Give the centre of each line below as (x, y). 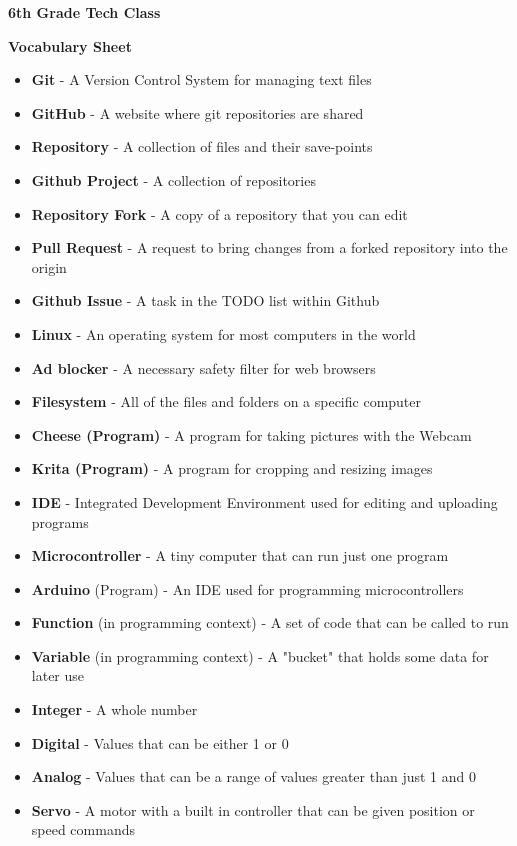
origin (49, 266)
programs (60, 521)
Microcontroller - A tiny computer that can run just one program (240, 555)
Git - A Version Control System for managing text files (201, 79)
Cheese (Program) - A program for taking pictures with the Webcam (251, 434)
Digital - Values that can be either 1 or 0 (160, 742)
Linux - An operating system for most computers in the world (223, 333)
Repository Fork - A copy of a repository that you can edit (219, 213)
